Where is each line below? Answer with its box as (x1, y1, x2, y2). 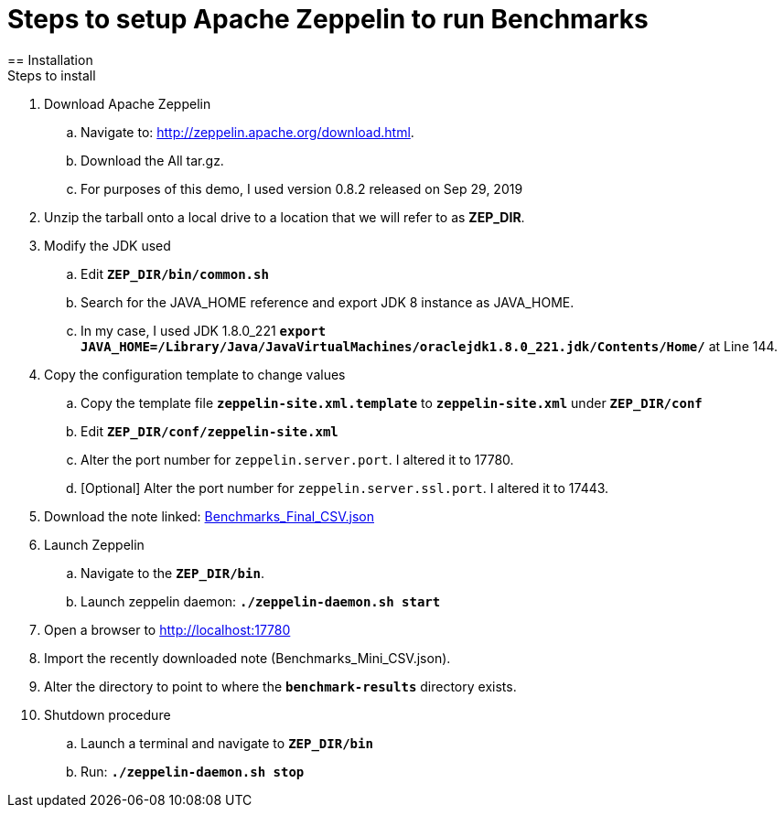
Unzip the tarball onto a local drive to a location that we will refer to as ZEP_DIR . (44, 209, 525, 225)
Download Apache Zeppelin (44, 95, 211, 112)
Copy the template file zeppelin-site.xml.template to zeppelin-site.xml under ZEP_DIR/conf (81, 394, 703, 411)
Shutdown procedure (44, 706, 171, 723)
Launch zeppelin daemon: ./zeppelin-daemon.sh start (81, 593, 441, 609)
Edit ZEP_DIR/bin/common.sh (81, 265, 269, 282)
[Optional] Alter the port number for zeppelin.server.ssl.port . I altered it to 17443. (81, 479, 609, 496)
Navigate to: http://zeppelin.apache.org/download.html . (81, 123, 414, 140)
